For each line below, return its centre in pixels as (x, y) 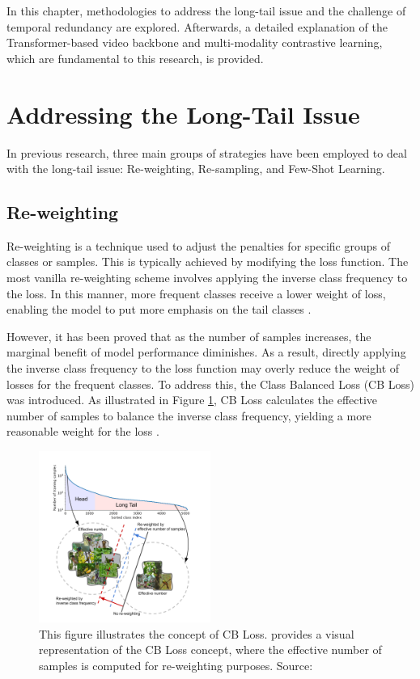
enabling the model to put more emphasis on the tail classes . (159, 309)
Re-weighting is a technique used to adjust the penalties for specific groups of (198, 245)
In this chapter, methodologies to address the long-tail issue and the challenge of (206, 11)
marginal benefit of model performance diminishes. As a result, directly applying (206, 352)
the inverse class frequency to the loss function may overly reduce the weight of (203, 368)
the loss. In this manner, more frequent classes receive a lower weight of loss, (196, 293)
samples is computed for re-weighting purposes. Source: (176, 665)
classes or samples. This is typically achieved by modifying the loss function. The (208, 261)
